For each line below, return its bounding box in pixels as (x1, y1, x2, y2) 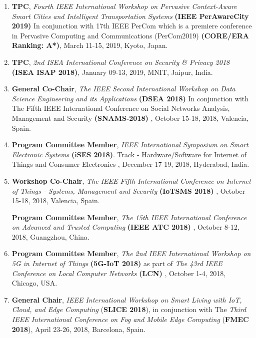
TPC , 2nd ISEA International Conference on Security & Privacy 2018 (11, 56, 230, 67)
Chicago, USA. (11, 278, 57, 288)
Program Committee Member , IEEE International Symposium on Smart (11, 139, 248, 150)
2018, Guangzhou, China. (11, 231, 89, 242)
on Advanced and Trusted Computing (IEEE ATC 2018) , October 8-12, (11, 222, 239, 232)
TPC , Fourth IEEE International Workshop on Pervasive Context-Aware (11, 1, 237, 11)
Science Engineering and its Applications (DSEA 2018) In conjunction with (11, 93, 249, 103)
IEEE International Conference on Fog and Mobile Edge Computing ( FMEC (11, 314, 249, 325)
